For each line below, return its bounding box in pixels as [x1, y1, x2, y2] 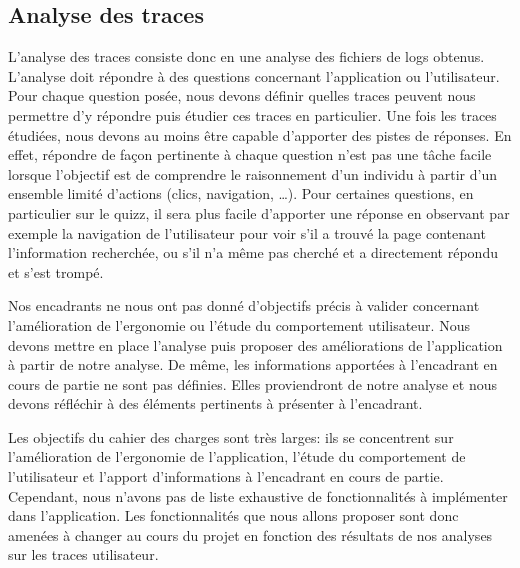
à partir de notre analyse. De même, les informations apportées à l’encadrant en [8, 354, 498, 375]
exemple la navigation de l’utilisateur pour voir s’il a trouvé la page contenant [8, 222, 486, 243]
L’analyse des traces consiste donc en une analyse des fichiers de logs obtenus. [8, 46, 485, 67]
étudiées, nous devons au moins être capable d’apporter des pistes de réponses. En [8, 124, 512, 145]
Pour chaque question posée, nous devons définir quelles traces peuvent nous [8, 85, 476, 106]
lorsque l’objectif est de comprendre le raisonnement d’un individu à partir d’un [8, 163, 497, 184]
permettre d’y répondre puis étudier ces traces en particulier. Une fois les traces [8, 104, 497, 125]
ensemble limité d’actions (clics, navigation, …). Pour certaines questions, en [8, 183, 474, 204]
